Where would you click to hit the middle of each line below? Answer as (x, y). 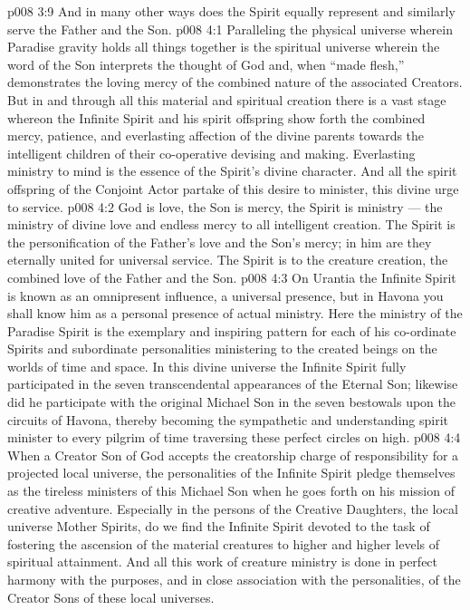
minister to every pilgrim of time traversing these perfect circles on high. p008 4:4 (234, 437)
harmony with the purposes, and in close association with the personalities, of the (234, 579)
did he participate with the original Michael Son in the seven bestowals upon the (231, 402)
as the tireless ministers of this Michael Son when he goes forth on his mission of (231, 491)
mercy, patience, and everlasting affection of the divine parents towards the (216, 136)
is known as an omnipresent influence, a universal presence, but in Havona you (225, 295)
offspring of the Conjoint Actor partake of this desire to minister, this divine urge (233, 188)
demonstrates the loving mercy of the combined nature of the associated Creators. (235, 82)
